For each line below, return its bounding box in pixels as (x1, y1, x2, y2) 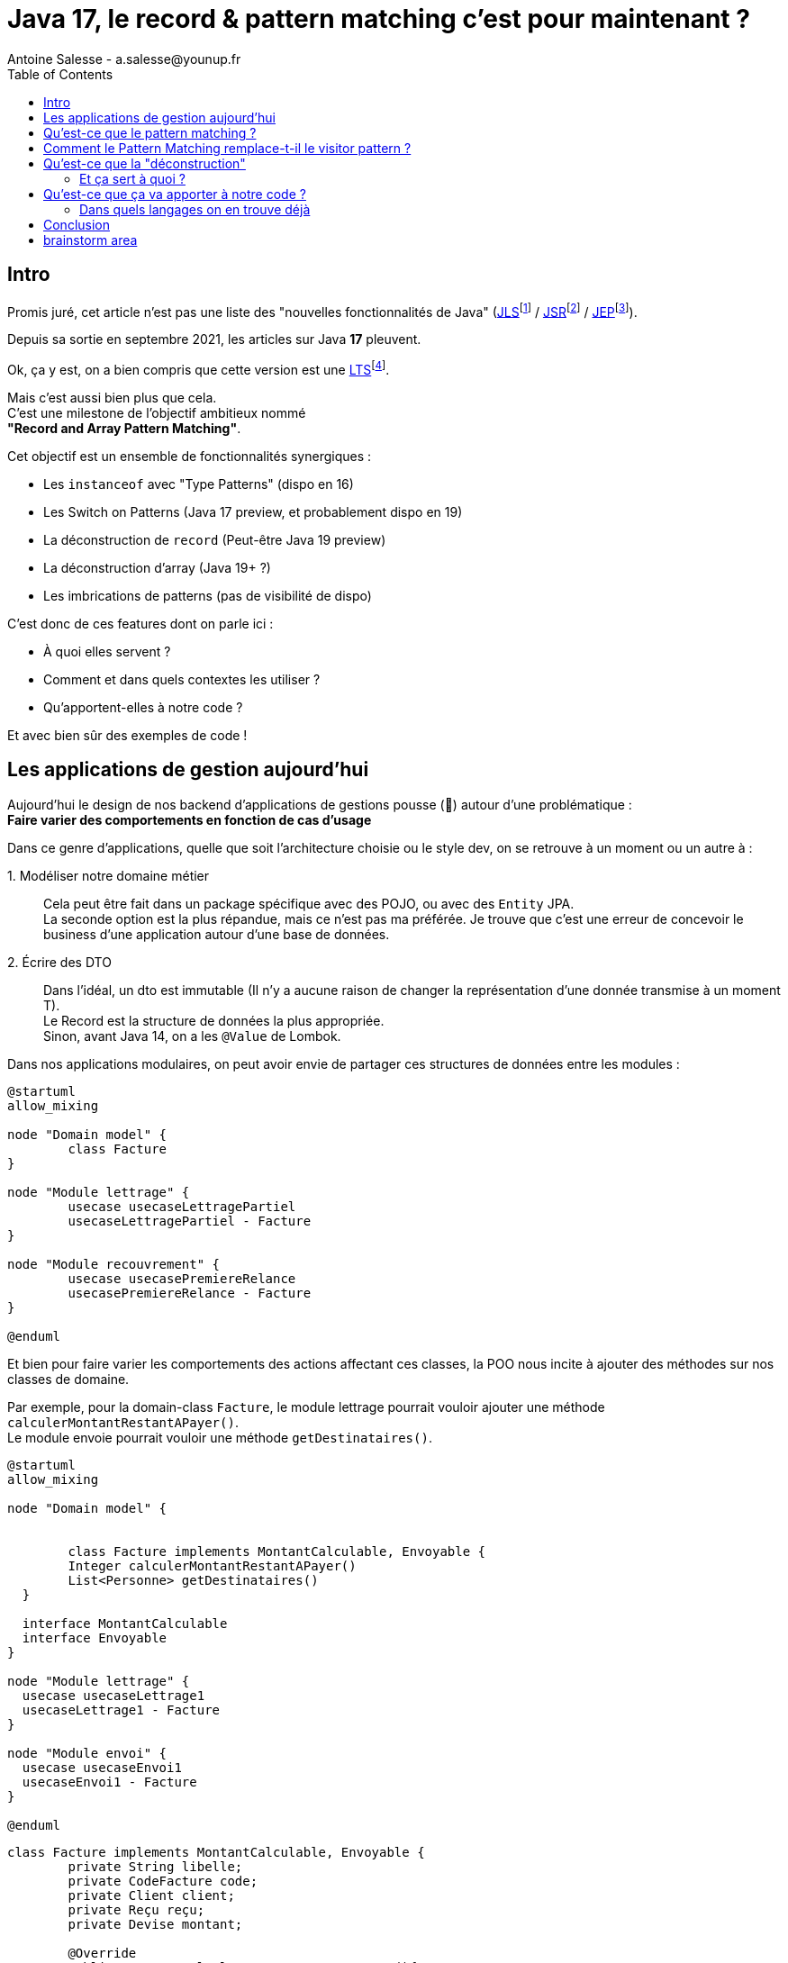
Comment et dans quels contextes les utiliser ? (43, 671, 321, 687)
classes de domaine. (7, 1370, 130, 1387)
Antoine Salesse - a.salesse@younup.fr (7, 50, 241, 67)
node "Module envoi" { (7, 1745, 168, 1760)
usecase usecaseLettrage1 (22, 1687, 205, 1703)
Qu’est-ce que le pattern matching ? (43, 124, 257, 140)
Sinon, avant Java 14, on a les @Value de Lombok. (43, 1027, 341, 1044)
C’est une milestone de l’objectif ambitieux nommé (7, 404, 306, 421)
